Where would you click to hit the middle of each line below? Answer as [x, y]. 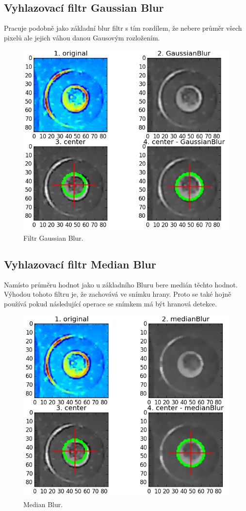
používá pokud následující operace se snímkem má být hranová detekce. [110, 303]
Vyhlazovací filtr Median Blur [80, 264]
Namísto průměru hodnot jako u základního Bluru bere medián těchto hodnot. [121, 284]
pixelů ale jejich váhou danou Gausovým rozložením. [82, 37]
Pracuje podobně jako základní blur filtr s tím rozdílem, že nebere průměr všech [123, 28]
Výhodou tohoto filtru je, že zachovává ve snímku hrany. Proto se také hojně [118, 294]
